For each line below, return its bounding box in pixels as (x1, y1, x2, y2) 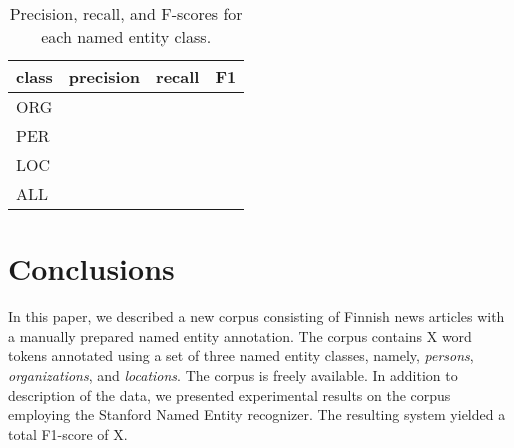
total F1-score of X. (8, 423, 128, 444)
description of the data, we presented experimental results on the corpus (8, 384, 451, 405)
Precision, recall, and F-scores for (9, 2, 243, 25)
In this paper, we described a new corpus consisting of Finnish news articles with (8, 306, 505, 327)
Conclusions (8, 248, 175, 289)
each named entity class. (41, 25, 212, 48)
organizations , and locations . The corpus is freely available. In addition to (8, 364, 458, 385)
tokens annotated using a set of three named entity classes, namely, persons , (8, 345, 474, 366)
